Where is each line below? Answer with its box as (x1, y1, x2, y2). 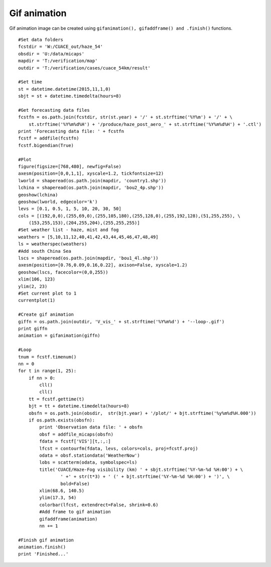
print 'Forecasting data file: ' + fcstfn (18, 128, 124, 134)
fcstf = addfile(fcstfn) (18, 135, 79, 141)
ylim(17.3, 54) (39, 495, 77, 501)
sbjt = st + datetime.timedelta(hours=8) (18, 93, 121, 99)
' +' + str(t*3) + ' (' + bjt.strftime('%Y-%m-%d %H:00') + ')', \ (60, 474, 230, 479)
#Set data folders (18, 37, 64, 42)
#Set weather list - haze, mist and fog (18, 227, 119, 233)
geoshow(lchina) (18, 192, 58, 197)
